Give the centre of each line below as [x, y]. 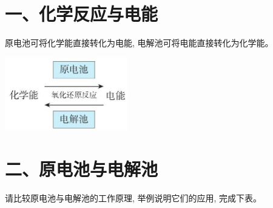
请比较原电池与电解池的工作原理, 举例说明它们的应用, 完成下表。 [133, 197]
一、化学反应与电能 [82, 14]
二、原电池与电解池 [82, 168]
